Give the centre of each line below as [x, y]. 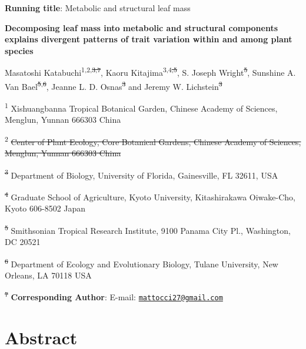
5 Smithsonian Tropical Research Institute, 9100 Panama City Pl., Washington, [148, 229]
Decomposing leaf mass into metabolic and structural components [142, 27]
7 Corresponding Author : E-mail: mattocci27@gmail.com [114, 296]
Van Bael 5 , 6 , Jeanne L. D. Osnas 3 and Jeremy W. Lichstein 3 [114, 85]
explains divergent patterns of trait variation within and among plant [149, 39]
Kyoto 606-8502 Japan [45, 208]
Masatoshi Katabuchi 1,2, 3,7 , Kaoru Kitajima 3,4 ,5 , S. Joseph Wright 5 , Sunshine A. [150, 72]
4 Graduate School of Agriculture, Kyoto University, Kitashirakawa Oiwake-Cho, [150, 196]
